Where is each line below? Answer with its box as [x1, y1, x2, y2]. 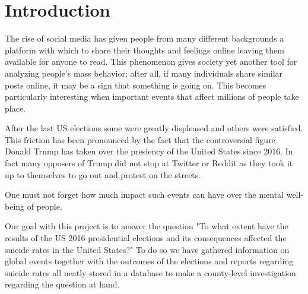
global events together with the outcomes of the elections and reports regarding [5, 255, 294, 267]
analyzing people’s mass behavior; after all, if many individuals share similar [5, 67, 283, 79]
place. [5, 102, 26, 114]
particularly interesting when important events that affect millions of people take [5, 90, 299, 103]
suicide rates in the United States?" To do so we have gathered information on [5, 243, 290, 255]
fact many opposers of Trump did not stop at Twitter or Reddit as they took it [5, 157, 293, 169]
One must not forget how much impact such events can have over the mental [5, 188, 284, 201]
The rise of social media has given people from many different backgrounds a [5, 32, 284, 45]
